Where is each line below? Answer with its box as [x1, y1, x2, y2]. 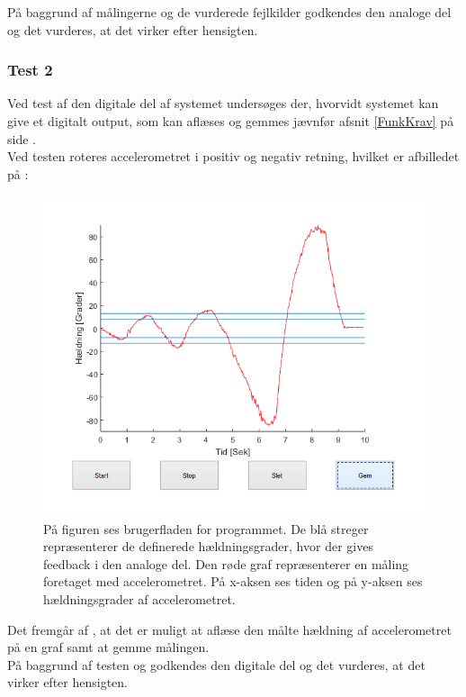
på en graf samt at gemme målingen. [7, 638, 210, 656]
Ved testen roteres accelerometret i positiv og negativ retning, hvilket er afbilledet [7, 147, 460, 166]
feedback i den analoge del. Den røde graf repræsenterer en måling [43, 554, 409, 573]
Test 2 [7, 59, 53, 81]
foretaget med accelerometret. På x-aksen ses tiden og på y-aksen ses [43, 572, 423, 591]
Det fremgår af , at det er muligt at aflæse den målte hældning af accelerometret [7, 620, 452, 638]
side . [7, 129, 36, 148]
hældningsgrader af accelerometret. [43, 589, 236, 608]
